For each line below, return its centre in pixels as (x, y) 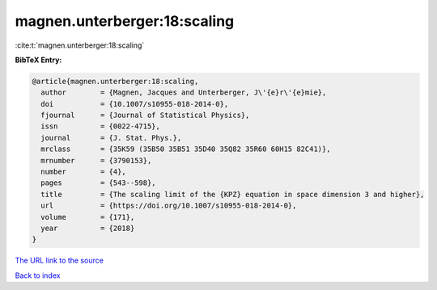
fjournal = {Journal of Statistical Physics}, (145, 116)
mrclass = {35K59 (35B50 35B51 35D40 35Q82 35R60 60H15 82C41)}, (186, 149)
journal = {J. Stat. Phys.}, (111, 138)
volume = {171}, (88, 217)
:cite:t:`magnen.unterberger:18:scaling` (80, 45)
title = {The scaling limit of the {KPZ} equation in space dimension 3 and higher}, (233, 194)
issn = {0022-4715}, (101, 126)
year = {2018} (88, 228)
